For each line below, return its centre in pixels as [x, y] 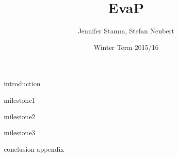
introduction [22, 84]
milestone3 [20, 133]
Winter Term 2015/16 [126, 47]
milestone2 [20, 116]
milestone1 [20, 100]
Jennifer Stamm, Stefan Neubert [126, 31]
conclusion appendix [34, 149]
